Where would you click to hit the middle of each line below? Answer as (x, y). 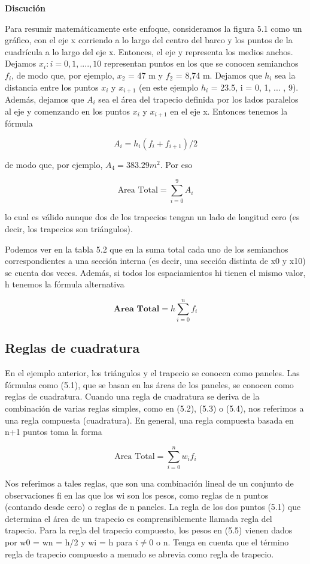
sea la (285, 75)
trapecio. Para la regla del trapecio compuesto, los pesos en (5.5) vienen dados (149, 530)
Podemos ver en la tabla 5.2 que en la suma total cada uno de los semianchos (147, 249)
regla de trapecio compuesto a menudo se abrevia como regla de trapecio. (139, 553)
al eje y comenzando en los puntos (67, 111)
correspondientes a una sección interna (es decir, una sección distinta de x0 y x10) (155, 261)
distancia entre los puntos (52, 87)
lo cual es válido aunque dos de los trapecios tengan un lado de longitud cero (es (152, 217)
